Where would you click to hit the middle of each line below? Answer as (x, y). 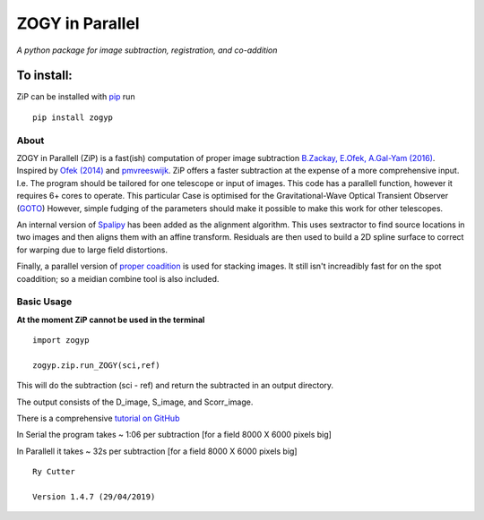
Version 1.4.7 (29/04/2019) (94, 496)
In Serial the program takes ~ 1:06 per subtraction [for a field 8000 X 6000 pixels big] (174, 435)
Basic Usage (44, 302)
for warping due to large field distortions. (92, 250)
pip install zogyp (73, 117)
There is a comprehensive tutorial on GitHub (98, 418)
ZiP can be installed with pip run (76, 97)
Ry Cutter (54, 472)
